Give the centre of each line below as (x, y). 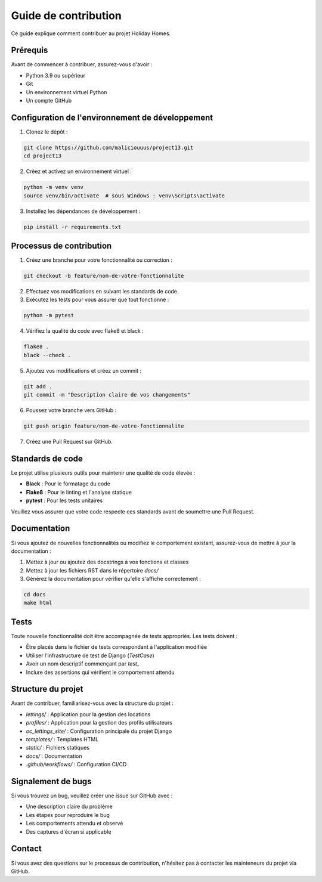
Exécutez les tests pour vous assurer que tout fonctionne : (97, 300)
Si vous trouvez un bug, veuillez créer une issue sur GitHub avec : (92, 796)
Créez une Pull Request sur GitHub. (69, 442)
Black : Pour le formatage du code (68, 484)
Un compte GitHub (49, 101)
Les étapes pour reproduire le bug (68, 815)
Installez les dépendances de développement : (83, 211)
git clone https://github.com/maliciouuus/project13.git (109, 147)
